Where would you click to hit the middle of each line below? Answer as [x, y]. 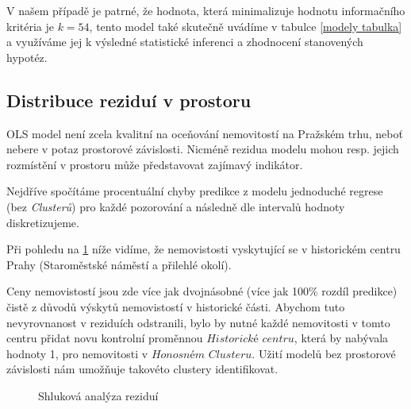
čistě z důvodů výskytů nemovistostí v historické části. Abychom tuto [176, 306]
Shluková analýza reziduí [98, 395]
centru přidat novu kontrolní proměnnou [105, 338]
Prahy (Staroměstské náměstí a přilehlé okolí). [119, 264]
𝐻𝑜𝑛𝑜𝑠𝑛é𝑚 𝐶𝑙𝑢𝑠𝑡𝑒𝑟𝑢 [202, 355]
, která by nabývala [341, 338]
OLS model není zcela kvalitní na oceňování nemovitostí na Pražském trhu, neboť [205, 133]
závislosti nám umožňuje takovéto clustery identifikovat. [142, 369]
